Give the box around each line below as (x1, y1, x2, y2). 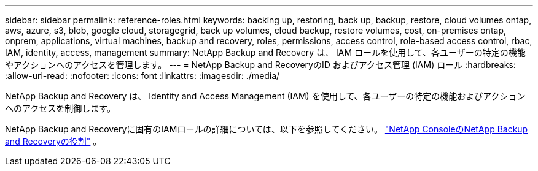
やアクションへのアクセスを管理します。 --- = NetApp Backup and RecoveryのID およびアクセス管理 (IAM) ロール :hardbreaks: (5, 59, 516, 70)
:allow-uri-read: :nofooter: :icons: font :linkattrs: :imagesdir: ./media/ (5, 70, 280, 81)
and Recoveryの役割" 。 (5, 136, 102, 146)
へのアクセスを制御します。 (5, 103, 115, 113)
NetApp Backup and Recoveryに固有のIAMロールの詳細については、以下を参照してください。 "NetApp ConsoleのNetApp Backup (5, 124, 528, 134)
